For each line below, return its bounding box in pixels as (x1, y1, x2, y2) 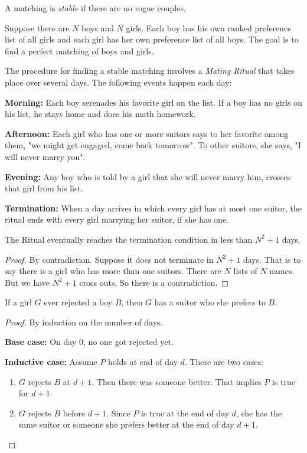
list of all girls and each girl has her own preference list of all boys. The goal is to (5, 33, 299, 45)
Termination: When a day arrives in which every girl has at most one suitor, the (5, 201, 302, 214)
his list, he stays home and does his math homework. (5, 107, 196, 120)
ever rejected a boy (44, 296, 113, 308)
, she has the (236, 406, 282, 419)
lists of (233, 265, 257, 277)
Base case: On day (5, 335, 77, 348)
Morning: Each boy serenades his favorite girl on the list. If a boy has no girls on (5, 96, 302, 108)
